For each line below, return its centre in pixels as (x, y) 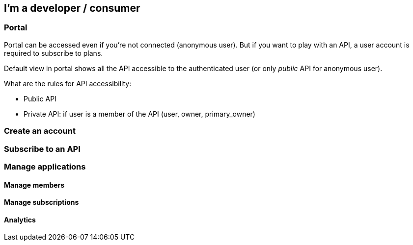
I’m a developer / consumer (72, 8)
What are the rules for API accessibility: (68, 83)
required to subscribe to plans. (54, 53)
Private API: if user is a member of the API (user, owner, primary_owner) (139, 114)
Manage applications (45, 166)
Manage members (34, 185)
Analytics (20, 220)
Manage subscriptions (41, 202)
